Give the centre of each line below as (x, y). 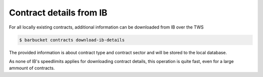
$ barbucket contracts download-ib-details (72, 40)
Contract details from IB (58, 13)
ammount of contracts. (32, 68)
